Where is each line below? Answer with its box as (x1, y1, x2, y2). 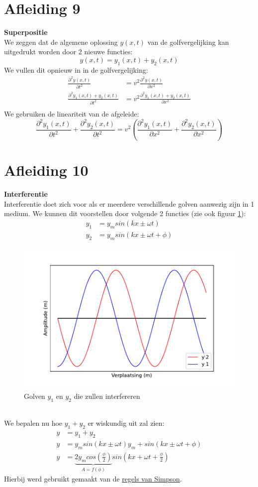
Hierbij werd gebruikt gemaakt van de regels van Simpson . (4, 474, 182, 484)
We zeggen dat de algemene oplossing (4, 36, 118, 47)
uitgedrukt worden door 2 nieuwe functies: (4, 46, 133, 57)
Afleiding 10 (4, 160, 88, 180)
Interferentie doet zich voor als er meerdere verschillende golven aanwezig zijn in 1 (4, 198, 255, 209)
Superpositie (4, 27, 48, 37)
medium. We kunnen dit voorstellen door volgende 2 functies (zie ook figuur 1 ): (4, 208, 246, 219)
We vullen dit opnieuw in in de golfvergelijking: (4, 64, 148, 75)
